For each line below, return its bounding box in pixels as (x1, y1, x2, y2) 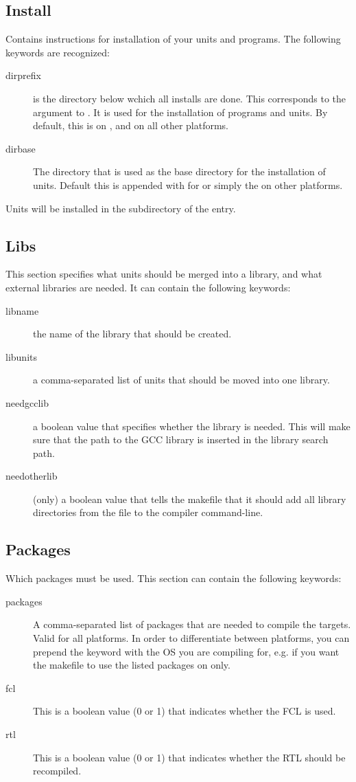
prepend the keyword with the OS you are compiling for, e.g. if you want (33, 644, 340, 658)
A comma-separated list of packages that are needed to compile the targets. (33, 617, 351, 632)
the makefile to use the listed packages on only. (33, 658, 230, 672)
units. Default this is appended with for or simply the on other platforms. (33, 177, 343, 192)
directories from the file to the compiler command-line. (33, 505, 263, 520)
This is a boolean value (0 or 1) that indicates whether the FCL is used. (33, 704, 336, 718)
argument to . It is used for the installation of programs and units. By (33, 104, 328, 119)
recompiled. (33, 763, 82, 778)
